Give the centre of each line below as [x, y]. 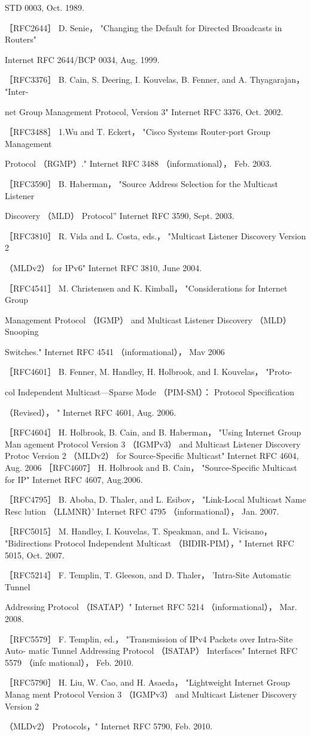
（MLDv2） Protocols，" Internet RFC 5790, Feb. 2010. [109, 726]
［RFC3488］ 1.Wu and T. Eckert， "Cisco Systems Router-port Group [138, 132]
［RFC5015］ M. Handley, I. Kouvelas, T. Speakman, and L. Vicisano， [138, 531]
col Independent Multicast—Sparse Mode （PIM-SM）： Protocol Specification [150, 392]
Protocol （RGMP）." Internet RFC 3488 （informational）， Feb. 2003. [138, 163]
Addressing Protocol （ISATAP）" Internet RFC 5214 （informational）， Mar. [151, 607]
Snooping [22, 331]
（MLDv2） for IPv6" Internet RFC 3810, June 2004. [103, 267]
